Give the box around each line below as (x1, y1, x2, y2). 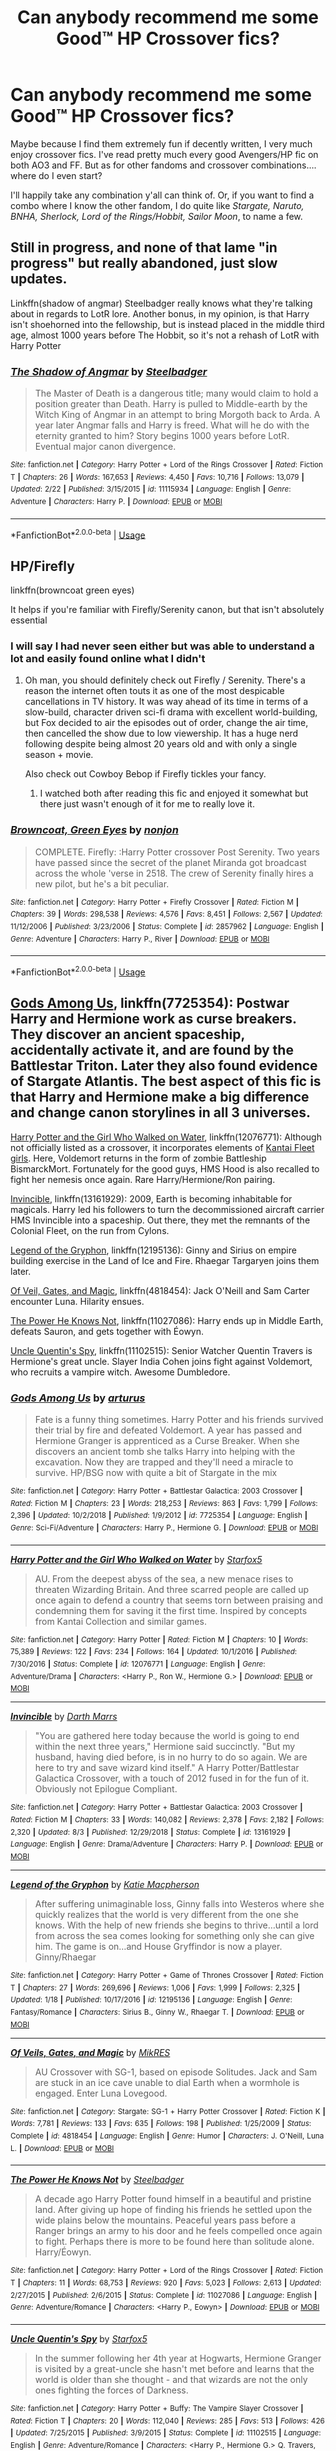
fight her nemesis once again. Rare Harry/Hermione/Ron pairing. (10, 1173, 276, 1185)
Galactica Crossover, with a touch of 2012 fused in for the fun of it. (34, 1772, 310, 1785)
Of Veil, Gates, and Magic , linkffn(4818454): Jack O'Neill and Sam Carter (10, 1284, 310, 1296)
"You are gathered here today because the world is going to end (34, 1730, 300, 1742)
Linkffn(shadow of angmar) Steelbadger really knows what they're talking (10, 297, 313, 309)
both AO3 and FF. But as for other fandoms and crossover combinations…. (10, 159, 317, 171)
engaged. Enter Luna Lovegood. (34, 2087, 168, 2099)
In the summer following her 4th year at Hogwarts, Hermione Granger (34, 2352, 322, 2364)
